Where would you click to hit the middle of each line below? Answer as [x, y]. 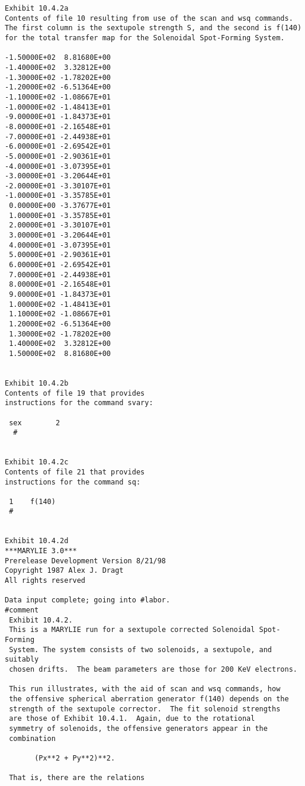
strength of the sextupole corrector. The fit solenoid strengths [145, 709]
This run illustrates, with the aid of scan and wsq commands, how [145, 689]
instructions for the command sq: [73, 482]
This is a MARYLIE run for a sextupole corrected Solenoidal [132, 630]
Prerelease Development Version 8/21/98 [86, 561]
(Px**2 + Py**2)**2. [75, 758]
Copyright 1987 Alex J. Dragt [64, 571]
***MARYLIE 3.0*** [41, 551]
